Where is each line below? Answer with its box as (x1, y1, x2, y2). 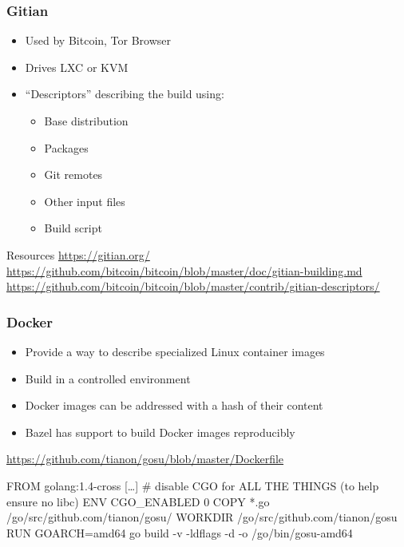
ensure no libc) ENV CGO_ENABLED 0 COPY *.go (6, 493, 270, 509)
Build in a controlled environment (25, 370, 191, 386)
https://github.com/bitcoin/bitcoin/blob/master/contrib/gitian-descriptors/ (6, 278, 380, 295)
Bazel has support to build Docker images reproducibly (25, 423, 295, 440)
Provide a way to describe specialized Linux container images (25, 343, 325, 359)
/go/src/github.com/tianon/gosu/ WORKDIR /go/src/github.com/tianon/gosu (6, 509, 398, 525)
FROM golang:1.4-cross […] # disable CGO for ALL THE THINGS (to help (6, 477, 379, 493)
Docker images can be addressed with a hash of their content (25, 397, 323, 414)
